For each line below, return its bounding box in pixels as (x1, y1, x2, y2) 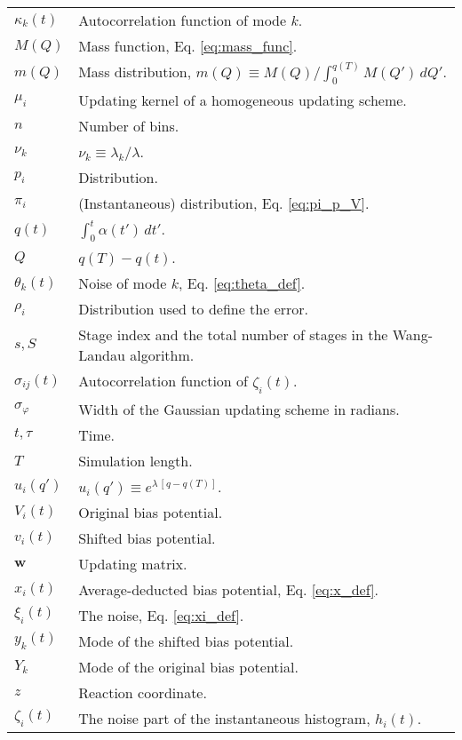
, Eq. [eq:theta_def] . (179, 273, 306, 294)
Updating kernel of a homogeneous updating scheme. (78, 90, 407, 111)
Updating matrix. (78, 553, 187, 574)
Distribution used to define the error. (78, 298, 309, 320)
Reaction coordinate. (78, 681, 207, 703)
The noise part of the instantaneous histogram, (78, 707, 370, 728)
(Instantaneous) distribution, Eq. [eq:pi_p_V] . (78, 193, 370, 214)
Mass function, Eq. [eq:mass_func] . (78, 36, 298, 56)
